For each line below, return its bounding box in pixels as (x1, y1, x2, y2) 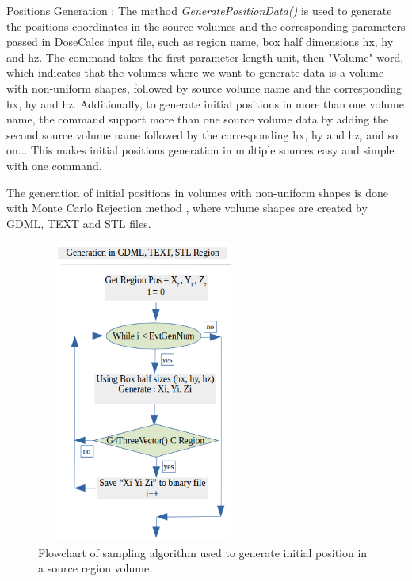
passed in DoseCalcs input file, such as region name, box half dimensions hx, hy (6, 33, 394, 50)
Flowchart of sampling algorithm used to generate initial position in (38, 544, 368, 560)
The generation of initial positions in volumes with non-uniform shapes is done (6, 184, 389, 200)
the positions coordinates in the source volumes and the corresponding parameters (6, 17, 406, 34)
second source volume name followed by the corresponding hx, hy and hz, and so (6, 126, 398, 142)
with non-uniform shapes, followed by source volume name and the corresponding (6, 79, 402, 96)
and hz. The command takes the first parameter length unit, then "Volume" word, (6, 48, 404, 65)
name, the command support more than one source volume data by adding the (6, 111, 389, 127)
